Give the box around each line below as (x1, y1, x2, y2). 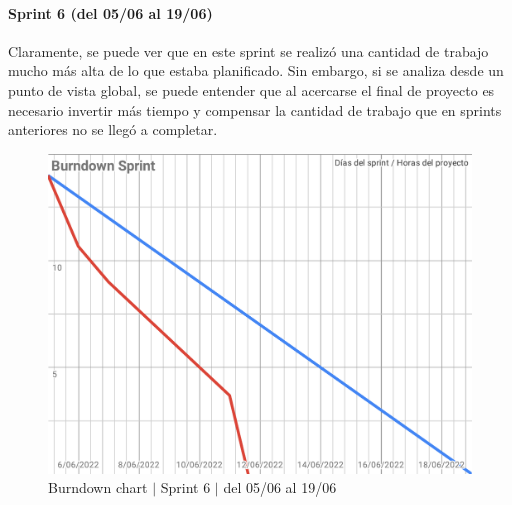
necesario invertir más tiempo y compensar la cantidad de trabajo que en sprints (8, 99, 502, 120)
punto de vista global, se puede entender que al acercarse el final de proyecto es (8, 79, 495, 100)
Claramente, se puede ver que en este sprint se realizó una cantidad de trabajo (8, 40, 489, 61)
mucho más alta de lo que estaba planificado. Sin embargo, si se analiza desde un (8, 60, 504, 81)
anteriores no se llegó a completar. (8, 119, 218, 140)
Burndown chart (48, 477, 148, 498)
